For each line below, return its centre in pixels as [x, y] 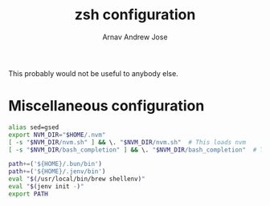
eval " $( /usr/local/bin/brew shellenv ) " [77, 179]
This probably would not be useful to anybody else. [93, 73]
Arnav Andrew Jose [135, 37]
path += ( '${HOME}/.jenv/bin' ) [57, 172]
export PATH [28, 194]
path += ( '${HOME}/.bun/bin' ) [55, 164]
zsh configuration [135, 15]
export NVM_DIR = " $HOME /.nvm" [57, 135]
